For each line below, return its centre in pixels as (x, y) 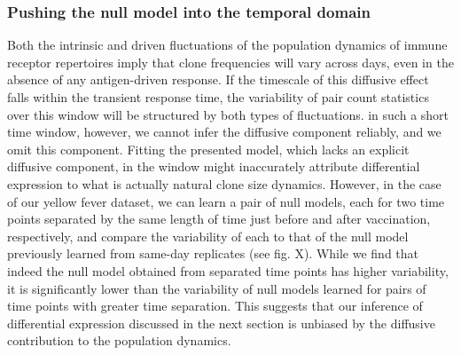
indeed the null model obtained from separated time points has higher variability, (228, 270)
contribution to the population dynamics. (119, 340)
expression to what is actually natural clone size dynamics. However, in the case (224, 183)
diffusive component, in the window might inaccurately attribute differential (214, 166)
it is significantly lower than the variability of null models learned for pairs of (217, 288)
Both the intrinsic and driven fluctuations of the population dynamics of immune (227, 45)
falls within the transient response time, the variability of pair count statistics (218, 97)
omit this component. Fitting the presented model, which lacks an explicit (208, 149)
